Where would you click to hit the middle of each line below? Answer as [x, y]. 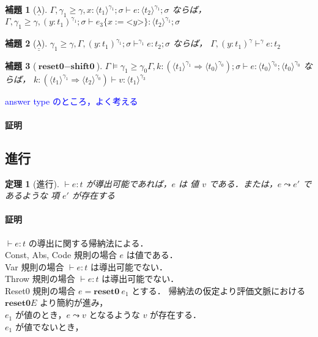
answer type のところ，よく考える [72, 101]
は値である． [152, 255]
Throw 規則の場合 [40, 279]
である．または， [243, 183]
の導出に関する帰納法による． [88, 243]
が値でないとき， [49, 326]
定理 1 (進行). [32, 183]
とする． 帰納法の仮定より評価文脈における [219, 290]
